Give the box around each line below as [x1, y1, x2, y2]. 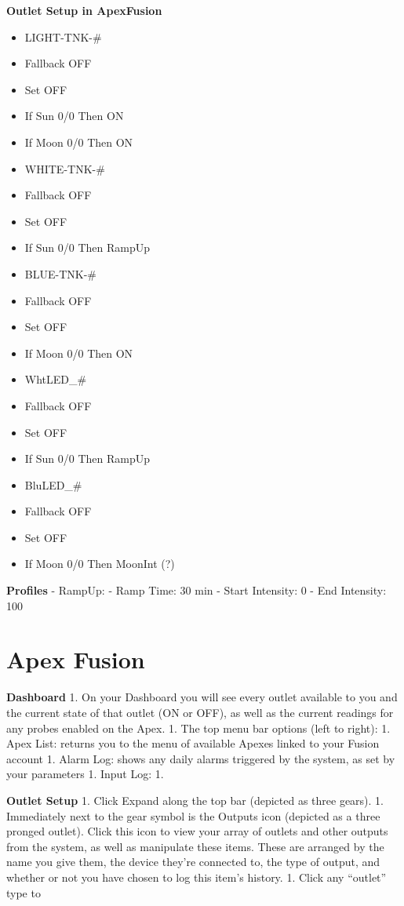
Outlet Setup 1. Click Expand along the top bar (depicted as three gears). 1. [6, 791, 384, 808]
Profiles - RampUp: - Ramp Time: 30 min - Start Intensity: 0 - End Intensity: [6, 582, 387, 599]
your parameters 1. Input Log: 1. [6, 766, 164, 782]
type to [6, 884, 41, 901]
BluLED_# [24, 476, 82, 493]
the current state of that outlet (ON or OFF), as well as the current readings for [6, 704, 394, 720]
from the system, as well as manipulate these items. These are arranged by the [6, 838, 384, 854]
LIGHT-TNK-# [24, 28, 102, 45]
